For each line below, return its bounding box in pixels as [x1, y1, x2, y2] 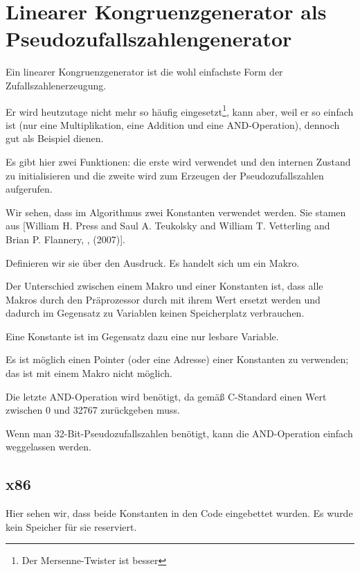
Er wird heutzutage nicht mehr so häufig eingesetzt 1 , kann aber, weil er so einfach [6, 102, 354, 118]
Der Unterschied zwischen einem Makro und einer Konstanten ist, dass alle [6, 279, 323, 293]
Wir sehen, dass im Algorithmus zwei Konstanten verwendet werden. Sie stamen [6, 204, 346, 219]
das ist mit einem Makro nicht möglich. [6, 366, 172, 380]
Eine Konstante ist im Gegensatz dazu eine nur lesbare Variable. [6, 328, 279, 343]
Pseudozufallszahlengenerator [6, 24, 292, 53]
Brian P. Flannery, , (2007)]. [6, 231, 125, 246]
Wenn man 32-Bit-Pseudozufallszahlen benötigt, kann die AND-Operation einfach [6, 425, 353, 440]
